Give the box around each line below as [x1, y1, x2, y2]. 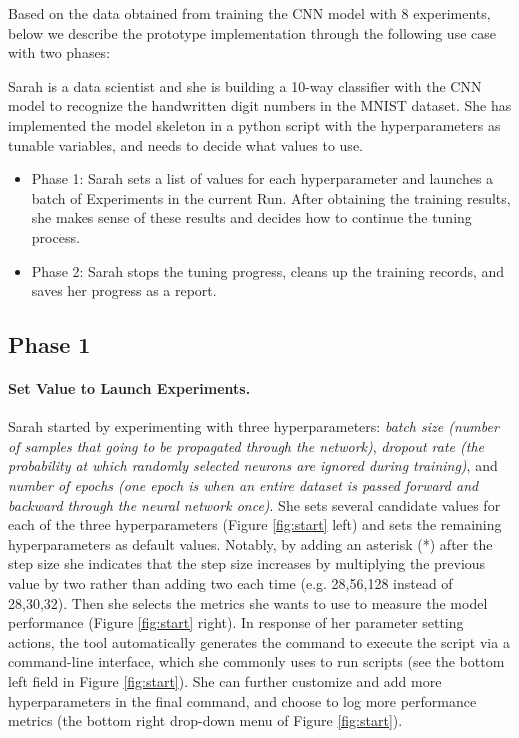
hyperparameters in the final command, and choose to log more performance [8, 690, 477, 711]
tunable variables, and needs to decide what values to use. [8, 134, 363, 155]
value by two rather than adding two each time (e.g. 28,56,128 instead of [8, 573, 453, 594]
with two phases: [8, 42, 111, 63]
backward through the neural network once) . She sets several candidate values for [8, 494, 501, 515]
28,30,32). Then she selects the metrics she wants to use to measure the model [8, 592, 488, 613]
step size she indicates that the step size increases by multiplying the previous [8, 553, 486, 574]
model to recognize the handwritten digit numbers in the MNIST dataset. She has [8, 95, 512, 116]
